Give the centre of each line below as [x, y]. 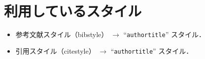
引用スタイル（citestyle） [55, 50]
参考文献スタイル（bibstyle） [62, 34]
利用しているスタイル [73, 11]
